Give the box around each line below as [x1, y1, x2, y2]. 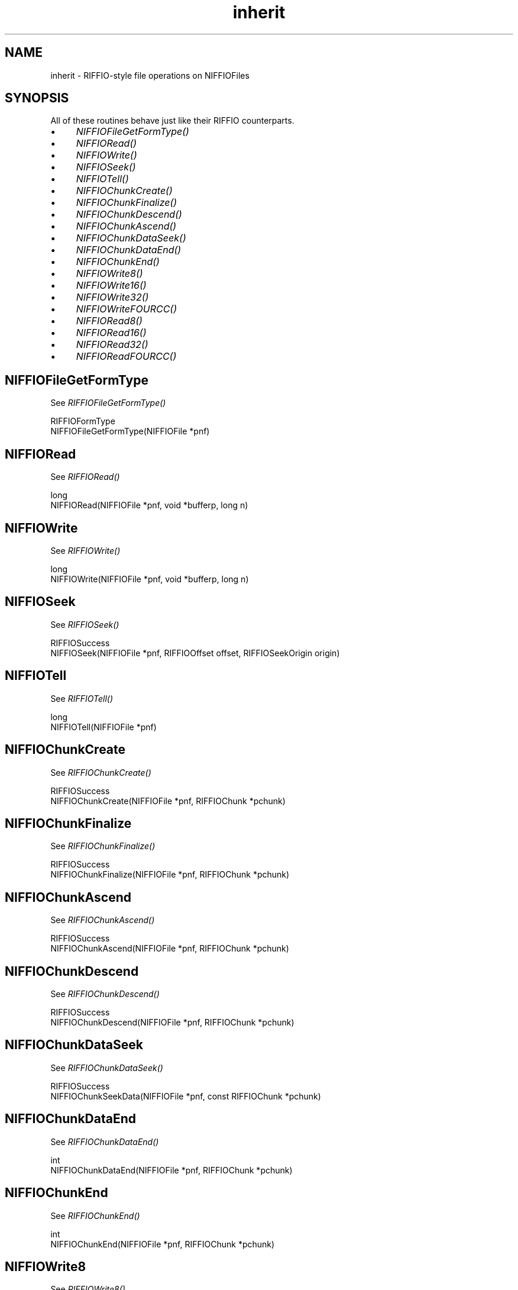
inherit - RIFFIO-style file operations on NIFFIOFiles [50, 70, 250, 80]
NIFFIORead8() [76, 315, 143, 327]
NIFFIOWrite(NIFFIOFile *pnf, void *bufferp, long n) [50, 573, 249, 584]
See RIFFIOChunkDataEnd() [50, 1136, 159, 1147]
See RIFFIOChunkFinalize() [50, 841, 156, 852]
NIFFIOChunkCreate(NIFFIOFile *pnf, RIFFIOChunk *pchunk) [50, 795, 286, 806]
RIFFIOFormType [50, 416, 115, 427]
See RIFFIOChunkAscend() [50, 915, 155, 925]
